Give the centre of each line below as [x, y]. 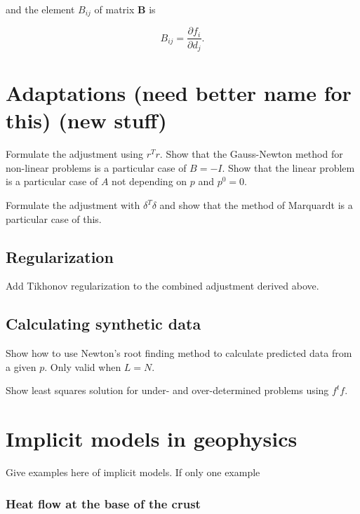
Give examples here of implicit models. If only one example [133, 472]
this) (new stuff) [86, 120]
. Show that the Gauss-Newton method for [251, 154]
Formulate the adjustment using [75, 154]
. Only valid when [83, 366]
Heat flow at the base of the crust [103, 503]
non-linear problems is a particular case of [96, 167]
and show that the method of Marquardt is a [256, 205]
